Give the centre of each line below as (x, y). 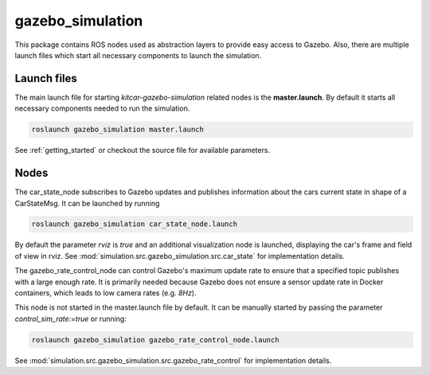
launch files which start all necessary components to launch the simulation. (138, 55)
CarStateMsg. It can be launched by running (87, 203)
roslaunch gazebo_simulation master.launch (118, 130)
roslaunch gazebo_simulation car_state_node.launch (135, 224)
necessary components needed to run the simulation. (102, 108)
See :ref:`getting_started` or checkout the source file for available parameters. (143, 150)
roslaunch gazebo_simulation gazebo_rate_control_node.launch (155, 340)
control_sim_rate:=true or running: (70, 318)
